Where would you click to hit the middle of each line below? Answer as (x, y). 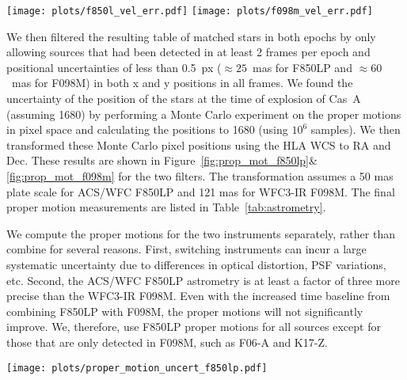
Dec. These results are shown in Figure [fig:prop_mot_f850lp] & (162, 160)
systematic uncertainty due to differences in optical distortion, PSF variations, (196, 264)
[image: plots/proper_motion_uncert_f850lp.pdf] (137, 368)
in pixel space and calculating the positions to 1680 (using (147, 129)
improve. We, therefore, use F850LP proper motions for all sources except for (194, 327)
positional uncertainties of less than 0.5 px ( (114, 67)
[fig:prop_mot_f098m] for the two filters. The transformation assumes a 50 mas (200, 176)
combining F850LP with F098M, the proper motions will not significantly (185, 311)
